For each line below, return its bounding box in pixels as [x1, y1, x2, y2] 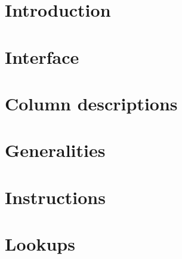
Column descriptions [5, 91, 178, 115]
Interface [5, 44, 79, 69]
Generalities [5, 138, 106, 162]
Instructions [5, 184, 106, 209]
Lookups [5, 232, 75, 256]
